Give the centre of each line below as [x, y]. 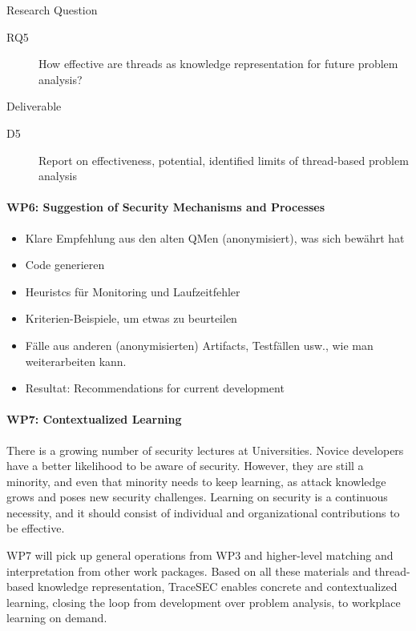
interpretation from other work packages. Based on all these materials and [189, 571]
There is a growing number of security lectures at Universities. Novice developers [205, 450]
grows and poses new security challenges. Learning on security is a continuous [197, 497]
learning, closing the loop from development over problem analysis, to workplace [204, 602]
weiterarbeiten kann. [76, 361]
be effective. [36, 528]
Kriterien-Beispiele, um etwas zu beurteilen [131, 318]
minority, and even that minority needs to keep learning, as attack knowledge [196, 481]
